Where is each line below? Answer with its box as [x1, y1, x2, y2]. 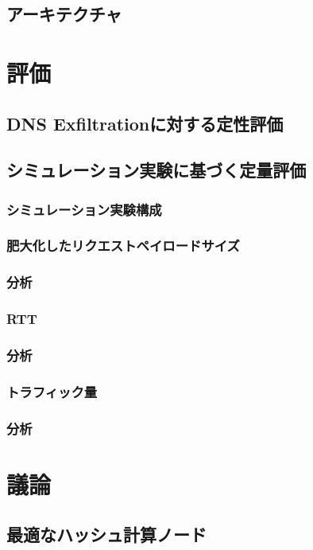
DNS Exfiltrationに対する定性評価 [6, 111, 284, 135]
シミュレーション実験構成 [6, 199, 162, 219]
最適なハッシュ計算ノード [6, 522, 207, 547]
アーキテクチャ [6, 2, 122, 26]
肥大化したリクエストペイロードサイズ [6, 236, 240, 255]
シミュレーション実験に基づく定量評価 [6, 158, 307, 182]
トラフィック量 [6, 381, 98, 401]
